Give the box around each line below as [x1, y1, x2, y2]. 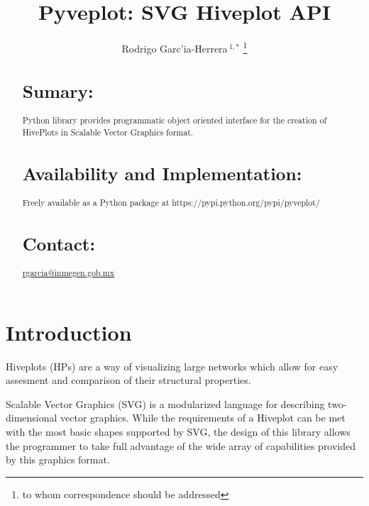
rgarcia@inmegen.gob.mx [22, 267, 115, 279]
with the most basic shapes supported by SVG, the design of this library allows [6, 424, 351, 439]
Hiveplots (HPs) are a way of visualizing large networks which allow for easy [6, 358, 338, 373]
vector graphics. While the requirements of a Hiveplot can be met [60, 410, 346, 425]
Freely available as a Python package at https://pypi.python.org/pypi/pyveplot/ [22, 196, 320, 208]
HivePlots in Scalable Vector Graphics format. [22, 126, 194, 138]
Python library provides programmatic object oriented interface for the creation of [22, 114, 327, 126]
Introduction [6, 317, 132, 346]
